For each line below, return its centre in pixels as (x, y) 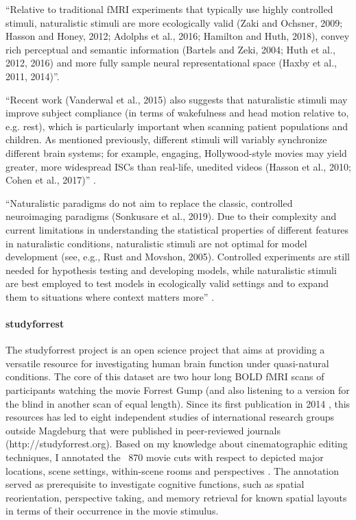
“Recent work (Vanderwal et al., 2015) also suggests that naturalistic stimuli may (177, 99)
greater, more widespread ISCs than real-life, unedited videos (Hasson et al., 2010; (178, 166)
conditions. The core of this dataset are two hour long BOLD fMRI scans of (165, 376)
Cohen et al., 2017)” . (51, 180)
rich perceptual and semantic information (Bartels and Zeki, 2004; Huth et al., (170, 49)
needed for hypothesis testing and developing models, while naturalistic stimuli (171, 270)
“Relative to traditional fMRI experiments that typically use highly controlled (169, 9)
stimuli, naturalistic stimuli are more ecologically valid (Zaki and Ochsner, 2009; (174, 22)
